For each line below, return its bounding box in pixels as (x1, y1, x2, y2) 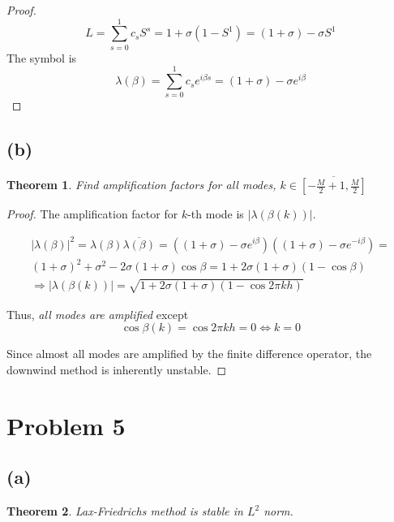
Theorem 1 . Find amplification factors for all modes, (6, 176, 276, 193)
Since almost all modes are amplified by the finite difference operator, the (6, 345, 372, 362)
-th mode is (187, 205, 244, 222)
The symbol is (6, 49, 77, 66)
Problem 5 (6, 408, 126, 442)
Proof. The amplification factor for (6, 205, 178, 222)
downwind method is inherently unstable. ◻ (6, 360, 227, 377)
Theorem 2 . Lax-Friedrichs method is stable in (6, 503, 243, 520)
